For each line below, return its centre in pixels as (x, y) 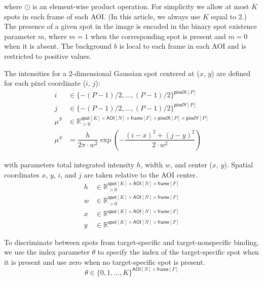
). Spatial (239, 164)
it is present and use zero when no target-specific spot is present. (105, 261)
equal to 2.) (229, 16)
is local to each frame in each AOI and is (183, 46)
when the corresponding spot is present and (158, 36)
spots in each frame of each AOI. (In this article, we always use (102, 16)
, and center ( (191, 164)
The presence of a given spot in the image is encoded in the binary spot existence (130, 26)
